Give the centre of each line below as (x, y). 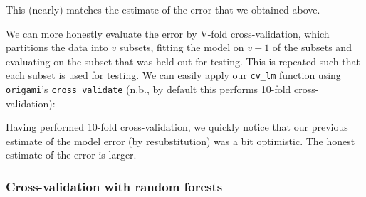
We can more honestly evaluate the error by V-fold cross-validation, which (168, 33)
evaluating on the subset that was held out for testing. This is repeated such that (183, 61)
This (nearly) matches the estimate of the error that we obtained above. (163, 9)
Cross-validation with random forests (114, 186)
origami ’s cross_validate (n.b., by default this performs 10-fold (148, 89)
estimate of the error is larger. (71, 155)
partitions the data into (57, 47)
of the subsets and (312, 47)
